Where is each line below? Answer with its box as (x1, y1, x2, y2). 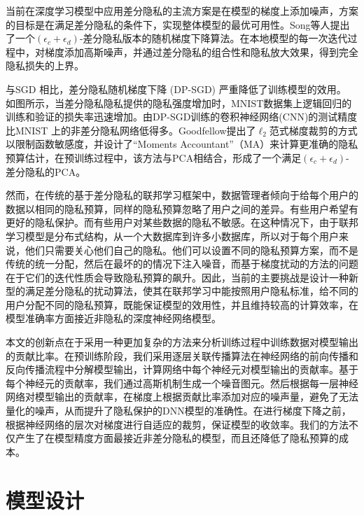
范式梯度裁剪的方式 (269, 123, 358, 137)
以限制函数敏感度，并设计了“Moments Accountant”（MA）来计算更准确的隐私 (6, 137, 358, 151)
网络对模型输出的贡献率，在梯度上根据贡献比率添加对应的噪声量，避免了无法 (6, 389, 358, 404)
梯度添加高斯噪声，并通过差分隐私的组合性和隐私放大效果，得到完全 (44, 44, 358, 59)
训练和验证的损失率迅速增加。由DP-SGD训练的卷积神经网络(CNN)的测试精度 (6, 109, 358, 124)
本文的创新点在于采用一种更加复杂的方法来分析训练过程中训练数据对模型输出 (6, 335, 358, 349)
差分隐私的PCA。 (6, 164, 86, 179)
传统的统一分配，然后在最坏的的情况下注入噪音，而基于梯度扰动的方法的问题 (6, 256, 358, 271)
